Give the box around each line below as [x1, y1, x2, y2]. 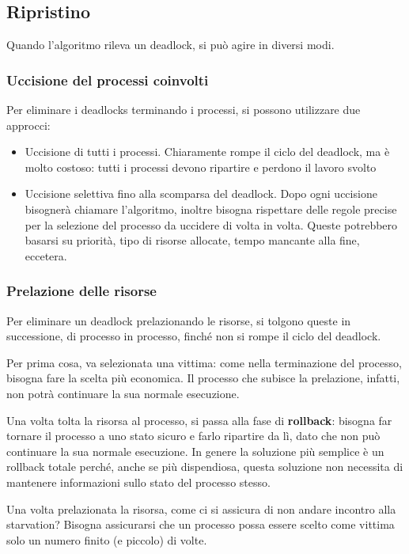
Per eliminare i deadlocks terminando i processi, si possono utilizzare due [6, 101, 361, 118]
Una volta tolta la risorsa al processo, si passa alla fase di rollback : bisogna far [6, 412, 392, 428]
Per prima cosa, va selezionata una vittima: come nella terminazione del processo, [6, 354, 402, 370]
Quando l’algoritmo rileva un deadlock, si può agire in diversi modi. [6, 36, 335, 53]
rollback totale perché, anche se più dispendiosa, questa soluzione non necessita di [6, 458, 403, 475]
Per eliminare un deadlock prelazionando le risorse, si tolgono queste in [6, 312, 351, 328]
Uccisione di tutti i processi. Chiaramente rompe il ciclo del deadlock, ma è [25, 143, 390, 160]
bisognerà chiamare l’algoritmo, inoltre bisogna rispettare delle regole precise [25, 200, 397, 217]
